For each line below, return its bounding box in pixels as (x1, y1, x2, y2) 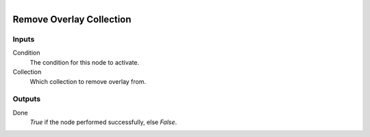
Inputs (12, 34, 35, 44)
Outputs (12, 94, 41, 104)
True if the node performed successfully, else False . (29, 118, 177, 126)
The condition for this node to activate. (29, 58, 140, 66)
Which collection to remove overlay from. (29, 77, 147, 85)
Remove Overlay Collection (12, 14, 132, 25)
